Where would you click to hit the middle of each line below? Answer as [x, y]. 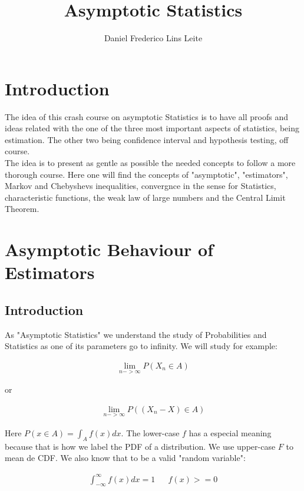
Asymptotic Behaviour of [109, 249]
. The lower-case [150, 433]
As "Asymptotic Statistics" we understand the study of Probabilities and [136, 334]
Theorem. [22, 209]
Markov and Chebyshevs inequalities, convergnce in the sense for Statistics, [141, 186]
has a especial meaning [230, 433]
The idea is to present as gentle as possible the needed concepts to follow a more [150, 163]
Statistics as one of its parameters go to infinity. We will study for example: [141, 346]
